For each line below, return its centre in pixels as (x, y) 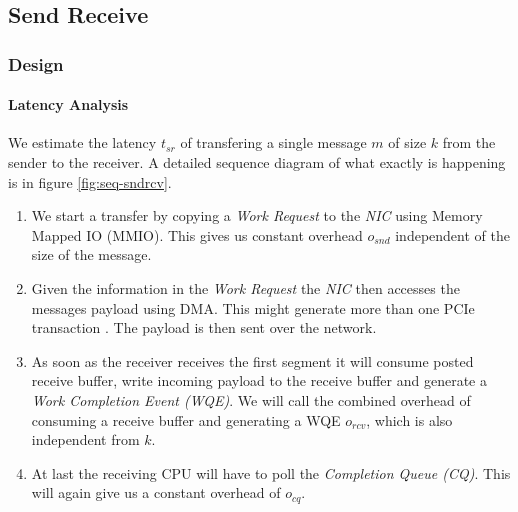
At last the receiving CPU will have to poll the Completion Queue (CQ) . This (271, 472)
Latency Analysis (68, 104)
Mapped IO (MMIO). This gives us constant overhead (197, 234)
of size (407, 142)
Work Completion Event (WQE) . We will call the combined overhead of (251, 399)
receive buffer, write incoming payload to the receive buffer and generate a (259, 380)
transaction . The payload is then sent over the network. (204, 327)
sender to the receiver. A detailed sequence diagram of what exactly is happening (257, 162)
